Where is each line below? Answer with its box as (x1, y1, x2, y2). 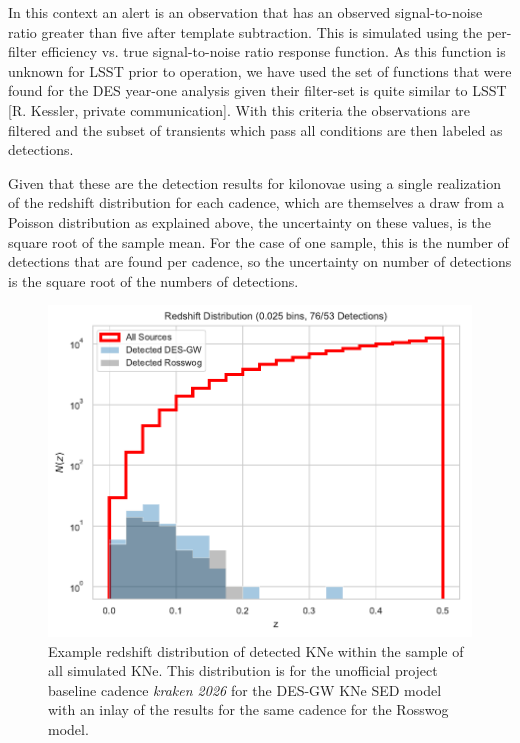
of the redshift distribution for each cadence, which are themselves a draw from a (8, 192, 505, 213)
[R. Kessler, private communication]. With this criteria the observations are (8, 99, 471, 120)
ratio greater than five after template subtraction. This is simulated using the (8, 21, 483, 42)
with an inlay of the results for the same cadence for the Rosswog (48, 699, 449, 720)
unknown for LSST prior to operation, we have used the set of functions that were (8, 60, 512, 81)
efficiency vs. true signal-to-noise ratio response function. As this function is (41, 41, 506, 62)
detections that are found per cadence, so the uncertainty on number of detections (8, 251, 512, 272)
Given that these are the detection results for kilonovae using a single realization (8, 172, 501, 193)
